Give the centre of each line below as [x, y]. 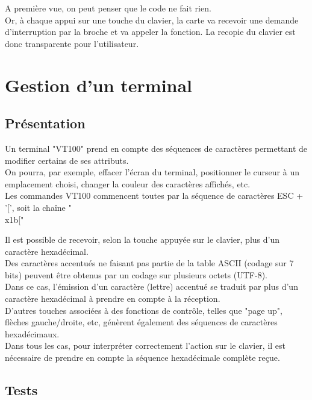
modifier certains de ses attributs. [67, 160]
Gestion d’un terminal [99, 85]
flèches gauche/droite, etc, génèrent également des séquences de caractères [141, 322]
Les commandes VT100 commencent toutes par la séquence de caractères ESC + [154, 195]
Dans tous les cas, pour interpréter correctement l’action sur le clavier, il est [145, 345]
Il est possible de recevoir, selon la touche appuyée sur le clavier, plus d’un [142, 239]
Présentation [45, 123]
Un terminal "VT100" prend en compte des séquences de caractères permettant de [156, 148]
